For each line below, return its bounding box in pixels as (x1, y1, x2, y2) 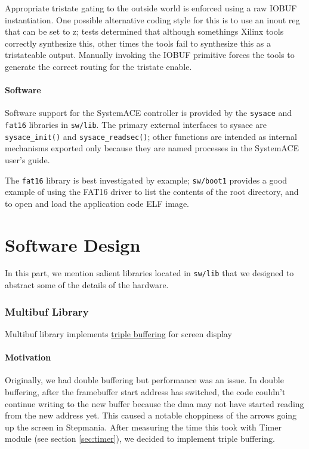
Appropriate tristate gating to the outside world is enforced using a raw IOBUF (5, 2, 297, 14)
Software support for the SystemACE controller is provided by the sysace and (5, 106, 292, 119)
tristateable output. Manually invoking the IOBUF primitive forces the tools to (5, 48, 295, 61)
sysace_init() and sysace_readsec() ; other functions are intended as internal (5, 130, 297, 142)
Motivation (5, 351, 51, 364)
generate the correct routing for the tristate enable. (5, 60, 192, 72)
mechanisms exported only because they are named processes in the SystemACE (5, 142, 299, 154)
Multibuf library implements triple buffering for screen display (5, 327, 232, 340)
